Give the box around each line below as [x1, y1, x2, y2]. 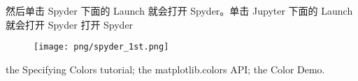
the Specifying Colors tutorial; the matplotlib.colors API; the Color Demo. [6, 61, 325, 76]
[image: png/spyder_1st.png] [34, 42, 169, 52]
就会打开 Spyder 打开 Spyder [6, 17, 134, 31]
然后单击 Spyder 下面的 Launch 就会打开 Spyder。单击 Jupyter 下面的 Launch [6, 3, 353, 17]
